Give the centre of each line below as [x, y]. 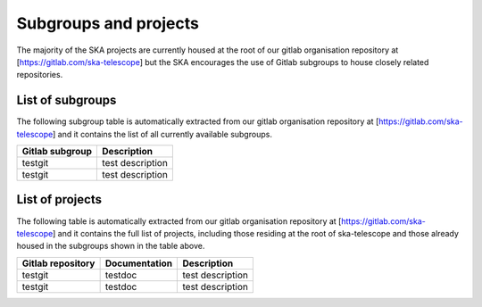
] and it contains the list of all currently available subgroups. [162, 134]
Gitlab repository [58, 263]
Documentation [139, 263]
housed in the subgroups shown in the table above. [111, 246]
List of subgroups [66, 100]
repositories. [40, 75]
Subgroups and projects [108, 23]
